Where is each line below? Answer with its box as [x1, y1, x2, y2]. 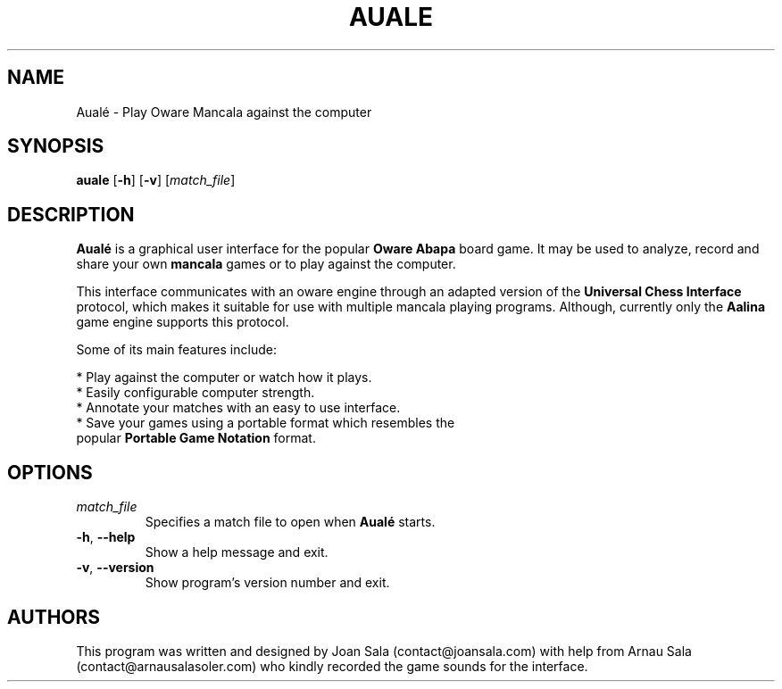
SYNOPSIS [7, 135, 104, 158]
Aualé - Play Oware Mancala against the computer [76, 104, 372, 120]
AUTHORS [7, 605, 101, 628]
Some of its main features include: [76, 342, 277, 358]
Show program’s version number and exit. [145, 575, 390, 591]
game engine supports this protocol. [76, 314, 289, 330]
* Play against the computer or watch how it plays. [76, 369, 372, 386]
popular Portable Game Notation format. [76, 430, 316, 446]
